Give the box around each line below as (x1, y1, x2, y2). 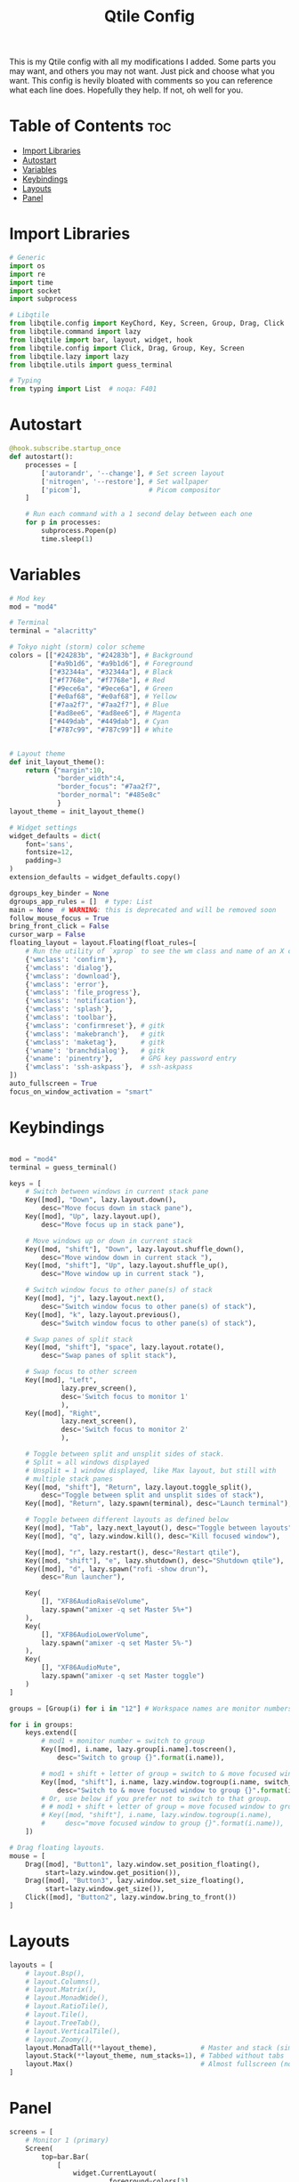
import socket (9, 287, 62, 295)
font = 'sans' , (25, 839, 74, 849)
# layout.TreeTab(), (25, 2018, 101, 2027)
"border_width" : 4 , (56, 774, 125, 783)
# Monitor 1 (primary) (25, 2136, 109, 2145)
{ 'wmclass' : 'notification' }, (25, 997, 138, 1006)
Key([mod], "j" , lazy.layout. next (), (25, 1294, 166, 1303)
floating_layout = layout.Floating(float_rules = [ (9, 939, 198, 948)
